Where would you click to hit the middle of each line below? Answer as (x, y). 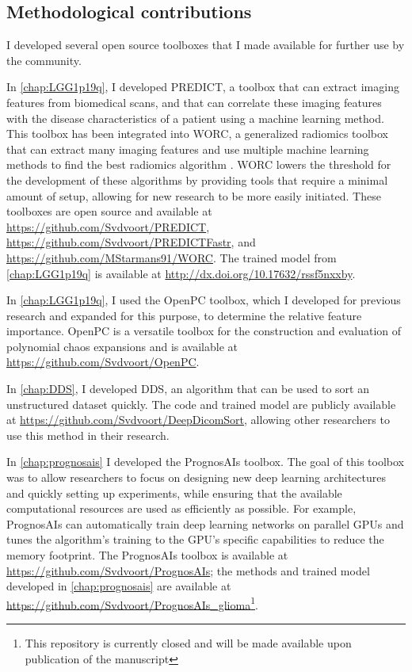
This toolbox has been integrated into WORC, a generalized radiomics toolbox (197, 134)
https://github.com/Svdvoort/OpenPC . (103, 362)
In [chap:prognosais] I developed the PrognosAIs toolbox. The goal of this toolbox (205, 462)
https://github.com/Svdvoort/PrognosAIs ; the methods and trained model (188, 570)
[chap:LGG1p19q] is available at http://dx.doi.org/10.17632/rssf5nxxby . (181, 273)
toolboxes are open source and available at (109, 211)
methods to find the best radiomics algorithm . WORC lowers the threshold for (199, 164)
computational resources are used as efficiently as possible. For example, (181, 508)
